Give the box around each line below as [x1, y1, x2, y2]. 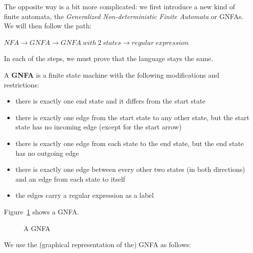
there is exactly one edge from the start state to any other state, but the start [15, 112, 250, 122]
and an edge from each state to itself [15, 173, 125, 184]
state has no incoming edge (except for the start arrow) [15, 122, 182, 132]
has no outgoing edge [15, 148, 79, 158]
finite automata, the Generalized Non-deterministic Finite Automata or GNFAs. [4, 11, 244, 21]
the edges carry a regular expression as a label [15, 190, 154, 200]
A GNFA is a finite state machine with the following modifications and [4, 69, 219, 80]
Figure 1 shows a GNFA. [4, 206, 79, 216]
